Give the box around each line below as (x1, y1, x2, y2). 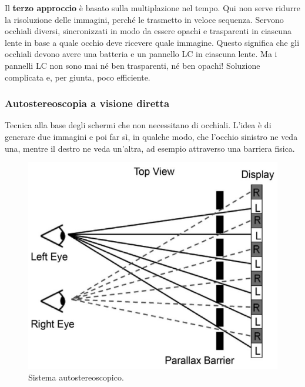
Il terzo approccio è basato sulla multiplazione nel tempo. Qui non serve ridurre (5, 2, 300, 14)
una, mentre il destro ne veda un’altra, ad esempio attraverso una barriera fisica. (5, 142, 295, 154)
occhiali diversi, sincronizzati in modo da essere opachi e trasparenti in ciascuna (5, 25, 291, 37)
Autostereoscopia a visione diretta (5, 96, 170, 111)
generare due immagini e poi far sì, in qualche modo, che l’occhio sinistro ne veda (5, 130, 298, 142)
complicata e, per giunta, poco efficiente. (5, 71, 150, 83)
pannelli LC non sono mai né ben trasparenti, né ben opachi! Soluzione (5, 59, 260, 71)
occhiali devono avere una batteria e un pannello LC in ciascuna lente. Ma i (5, 48, 277, 60)
